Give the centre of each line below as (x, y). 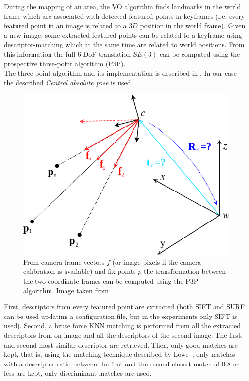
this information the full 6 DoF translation (67, 54)
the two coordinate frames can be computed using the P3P (111, 281)
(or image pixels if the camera (157, 262)
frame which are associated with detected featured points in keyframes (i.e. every (124, 16)
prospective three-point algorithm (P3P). (65, 63)
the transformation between (184, 271)
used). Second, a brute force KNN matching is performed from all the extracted (123, 325)
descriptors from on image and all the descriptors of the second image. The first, (124, 335)
